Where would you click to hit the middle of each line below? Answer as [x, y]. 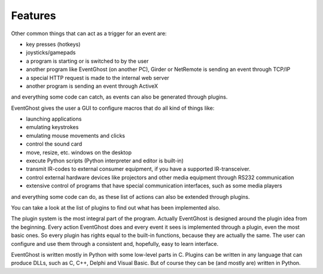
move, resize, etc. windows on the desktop [79, 152]
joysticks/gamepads [51, 53]
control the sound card [54, 144]
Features [33, 16]
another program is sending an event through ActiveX [92, 86]
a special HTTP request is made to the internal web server [98, 78]
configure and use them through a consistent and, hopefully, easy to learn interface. [115, 244]
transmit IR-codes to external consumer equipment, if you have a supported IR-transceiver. [138, 169]
